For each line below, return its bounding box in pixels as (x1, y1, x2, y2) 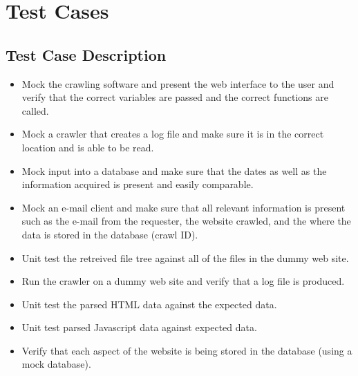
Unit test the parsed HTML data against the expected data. (21, 297, 277, 311)
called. (21, 103, 49, 117)
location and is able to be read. (21, 140, 154, 154)
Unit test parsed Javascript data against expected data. (21, 320, 257, 335)
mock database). (21, 357, 91, 371)
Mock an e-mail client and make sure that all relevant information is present (21, 200, 346, 214)
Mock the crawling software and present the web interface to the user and (21, 76, 335, 91)
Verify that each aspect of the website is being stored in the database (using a (21, 343, 352, 357)
